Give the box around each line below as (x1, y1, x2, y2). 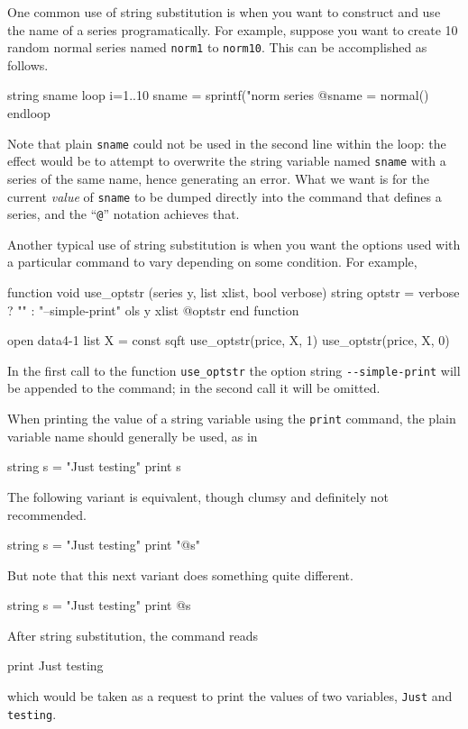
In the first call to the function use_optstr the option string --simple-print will (7, 360, 461, 379)
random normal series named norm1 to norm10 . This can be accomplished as (7, 38, 427, 57)
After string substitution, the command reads (7, 625, 259, 644)
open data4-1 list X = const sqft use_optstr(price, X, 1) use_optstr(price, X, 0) (7, 331, 450, 350)
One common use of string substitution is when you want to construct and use (7, 3, 441, 21)
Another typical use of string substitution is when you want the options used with (7, 234, 461, 253)
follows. (7, 55, 49, 74)
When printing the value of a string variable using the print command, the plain (7, 409, 456, 428)
